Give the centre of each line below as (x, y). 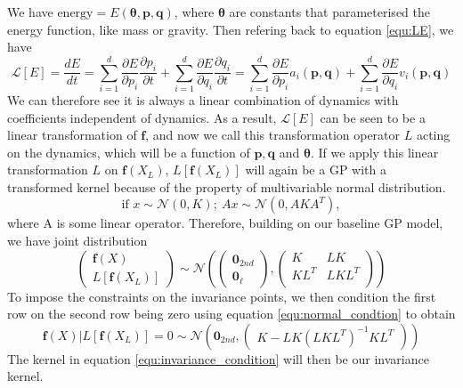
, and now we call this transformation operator (273, 135)
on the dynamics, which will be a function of (129, 152)
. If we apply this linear (374, 152)
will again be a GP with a (316, 170)
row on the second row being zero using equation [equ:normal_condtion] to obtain (231, 314)
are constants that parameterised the (329, 12)
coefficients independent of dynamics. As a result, (142, 117)
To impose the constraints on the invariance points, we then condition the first (222, 296)
